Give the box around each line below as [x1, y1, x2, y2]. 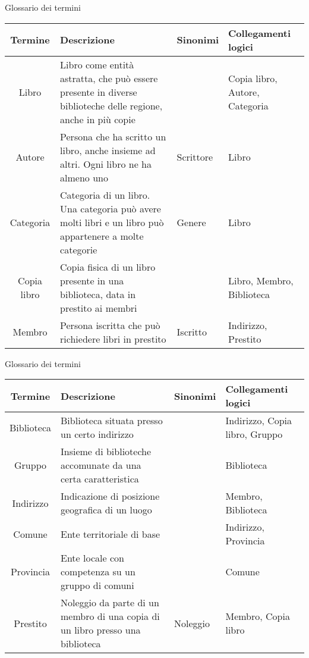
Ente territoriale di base [61, 527, 160, 541]
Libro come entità [60, 57, 134, 71]
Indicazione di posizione [61, 489, 160, 503]
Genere [176, 215, 206, 229]
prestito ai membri [60, 300, 137, 315]
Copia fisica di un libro [60, 259, 156, 274]
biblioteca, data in [60, 287, 136, 301]
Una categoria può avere [60, 201, 161, 215]
